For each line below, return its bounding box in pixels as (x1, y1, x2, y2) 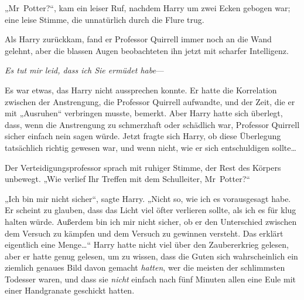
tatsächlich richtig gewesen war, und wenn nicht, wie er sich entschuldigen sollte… (5, 141, 296, 153)
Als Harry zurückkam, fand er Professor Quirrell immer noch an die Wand (5, 33, 272, 45)
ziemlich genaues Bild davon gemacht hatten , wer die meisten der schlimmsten (5, 261, 285, 274)
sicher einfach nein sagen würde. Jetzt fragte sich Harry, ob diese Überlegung (5, 130, 281, 142)
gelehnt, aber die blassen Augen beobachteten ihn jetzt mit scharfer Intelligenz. (5, 44, 289, 56)
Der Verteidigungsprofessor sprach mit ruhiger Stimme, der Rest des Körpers (5, 161, 281, 173)
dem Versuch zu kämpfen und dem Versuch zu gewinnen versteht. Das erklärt (5, 227, 283, 239)
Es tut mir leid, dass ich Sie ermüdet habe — (5, 64, 164, 76)
